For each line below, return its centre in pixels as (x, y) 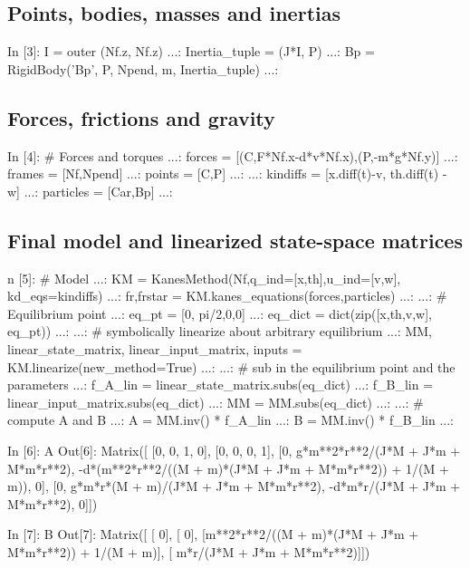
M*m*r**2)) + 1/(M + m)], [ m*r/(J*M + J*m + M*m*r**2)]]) (189, 551)
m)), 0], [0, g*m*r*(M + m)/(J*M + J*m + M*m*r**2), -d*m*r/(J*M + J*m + (234, 486)
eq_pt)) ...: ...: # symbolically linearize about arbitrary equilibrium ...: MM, (220, 331)
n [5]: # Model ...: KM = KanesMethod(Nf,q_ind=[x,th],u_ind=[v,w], (204, 278)
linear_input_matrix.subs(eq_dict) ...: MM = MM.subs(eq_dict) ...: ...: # (216, 402)
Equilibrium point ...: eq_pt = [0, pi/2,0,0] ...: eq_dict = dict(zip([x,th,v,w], (220, 313)
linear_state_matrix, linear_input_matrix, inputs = (155, 348)
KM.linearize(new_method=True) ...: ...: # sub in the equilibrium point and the (231, 366)
